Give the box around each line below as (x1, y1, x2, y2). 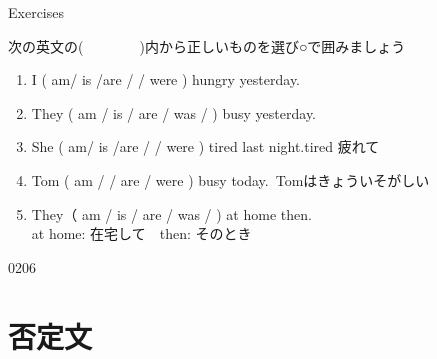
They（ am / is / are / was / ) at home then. (31, 203, 312, 224)
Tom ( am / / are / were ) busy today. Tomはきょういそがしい (31, 169, 430, 190)
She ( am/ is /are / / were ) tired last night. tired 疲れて (31, 136, 380, 157)
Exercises (8, 2, 64, 22)
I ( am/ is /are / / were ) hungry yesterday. (31, 69, 301, 90)
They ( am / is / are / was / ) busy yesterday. (31, 102, 317, 123)
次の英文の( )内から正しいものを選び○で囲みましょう (8, 35, 406, 56)
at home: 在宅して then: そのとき (31, 223, 252, 244)
